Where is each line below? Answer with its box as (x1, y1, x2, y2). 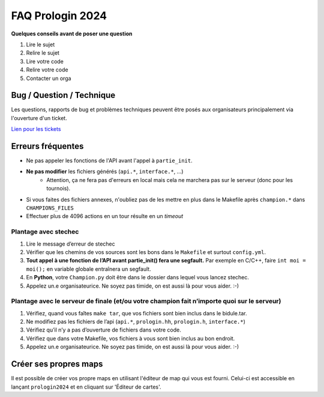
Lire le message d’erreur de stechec (26, 240, 115, 247)
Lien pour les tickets (11, 126, 61, 133)
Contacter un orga (26, 74, 71, 82)
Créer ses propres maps (11, 359, 103, 369)
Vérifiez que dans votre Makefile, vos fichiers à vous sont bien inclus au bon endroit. (26, 335, 235, 342)
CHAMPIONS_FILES (26, 205, 74, 211)
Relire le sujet (26, 49, 60, 56)
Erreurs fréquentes (11, 141, 84, 151)
